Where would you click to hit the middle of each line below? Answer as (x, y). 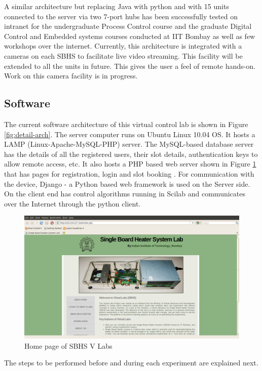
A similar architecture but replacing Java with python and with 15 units (117, 6)
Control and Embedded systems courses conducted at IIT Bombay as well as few (130, 36)
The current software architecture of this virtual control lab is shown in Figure (126, 124)
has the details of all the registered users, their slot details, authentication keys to (131, 154)
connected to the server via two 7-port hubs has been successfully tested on (121, 16)
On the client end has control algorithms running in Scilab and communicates (125, 194)
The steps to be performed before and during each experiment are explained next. (131, 363)
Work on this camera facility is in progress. (71, 76)
